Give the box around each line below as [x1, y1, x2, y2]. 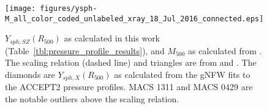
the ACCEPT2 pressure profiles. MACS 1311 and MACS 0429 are [5, 80, 253, 93]
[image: [5, 4, 36, 13]
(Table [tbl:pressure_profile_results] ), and [5, 44, 165, 57]
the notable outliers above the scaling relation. [5, 93, 179, 105]
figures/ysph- [40, 4, 97, 13]
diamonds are [5, 68, 55, 80]
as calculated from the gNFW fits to [114, 68, 250, 80]
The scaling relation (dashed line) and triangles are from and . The [5, 56, 257, 69]
